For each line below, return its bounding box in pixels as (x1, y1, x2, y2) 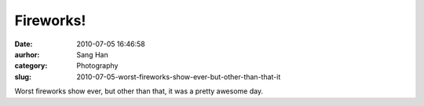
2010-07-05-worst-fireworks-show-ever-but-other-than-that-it (76, 71, 281, 82)
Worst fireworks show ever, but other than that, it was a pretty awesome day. (14, 86, 263, 96)
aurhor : (14, 49, 40, 59)
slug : (14, 71, 31, 82)
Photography (76, 61, 119, 71)
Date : (14, 39, 33, 49)
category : (14, 61, 48, 71)
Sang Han (76, 49, 109, 59)
